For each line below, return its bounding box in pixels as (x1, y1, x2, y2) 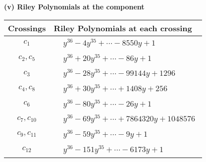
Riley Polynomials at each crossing (53, 22, 192, 34)
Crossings (8, 22, 46, 34)
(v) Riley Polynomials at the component (4, 1, 145, 11)
